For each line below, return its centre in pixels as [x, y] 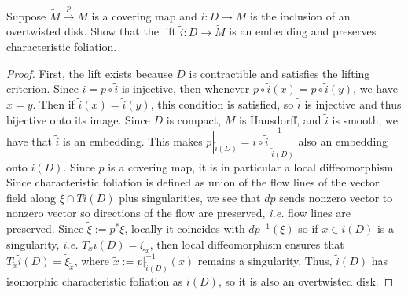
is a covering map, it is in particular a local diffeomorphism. [252, 166]
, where [92, 260]
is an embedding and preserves [303, 31]
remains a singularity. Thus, [265, 260]
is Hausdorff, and [280, 119]
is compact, [194, 119]
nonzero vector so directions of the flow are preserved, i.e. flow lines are [178, 213]
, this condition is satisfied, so [222, 103]
